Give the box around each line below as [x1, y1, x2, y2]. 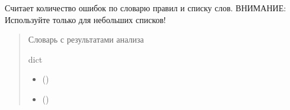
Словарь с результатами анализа [28, 33, 144, 46]
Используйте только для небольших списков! [5, 13, 166, 25]
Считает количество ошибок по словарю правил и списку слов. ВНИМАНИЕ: [5, 2, 286, 14]
